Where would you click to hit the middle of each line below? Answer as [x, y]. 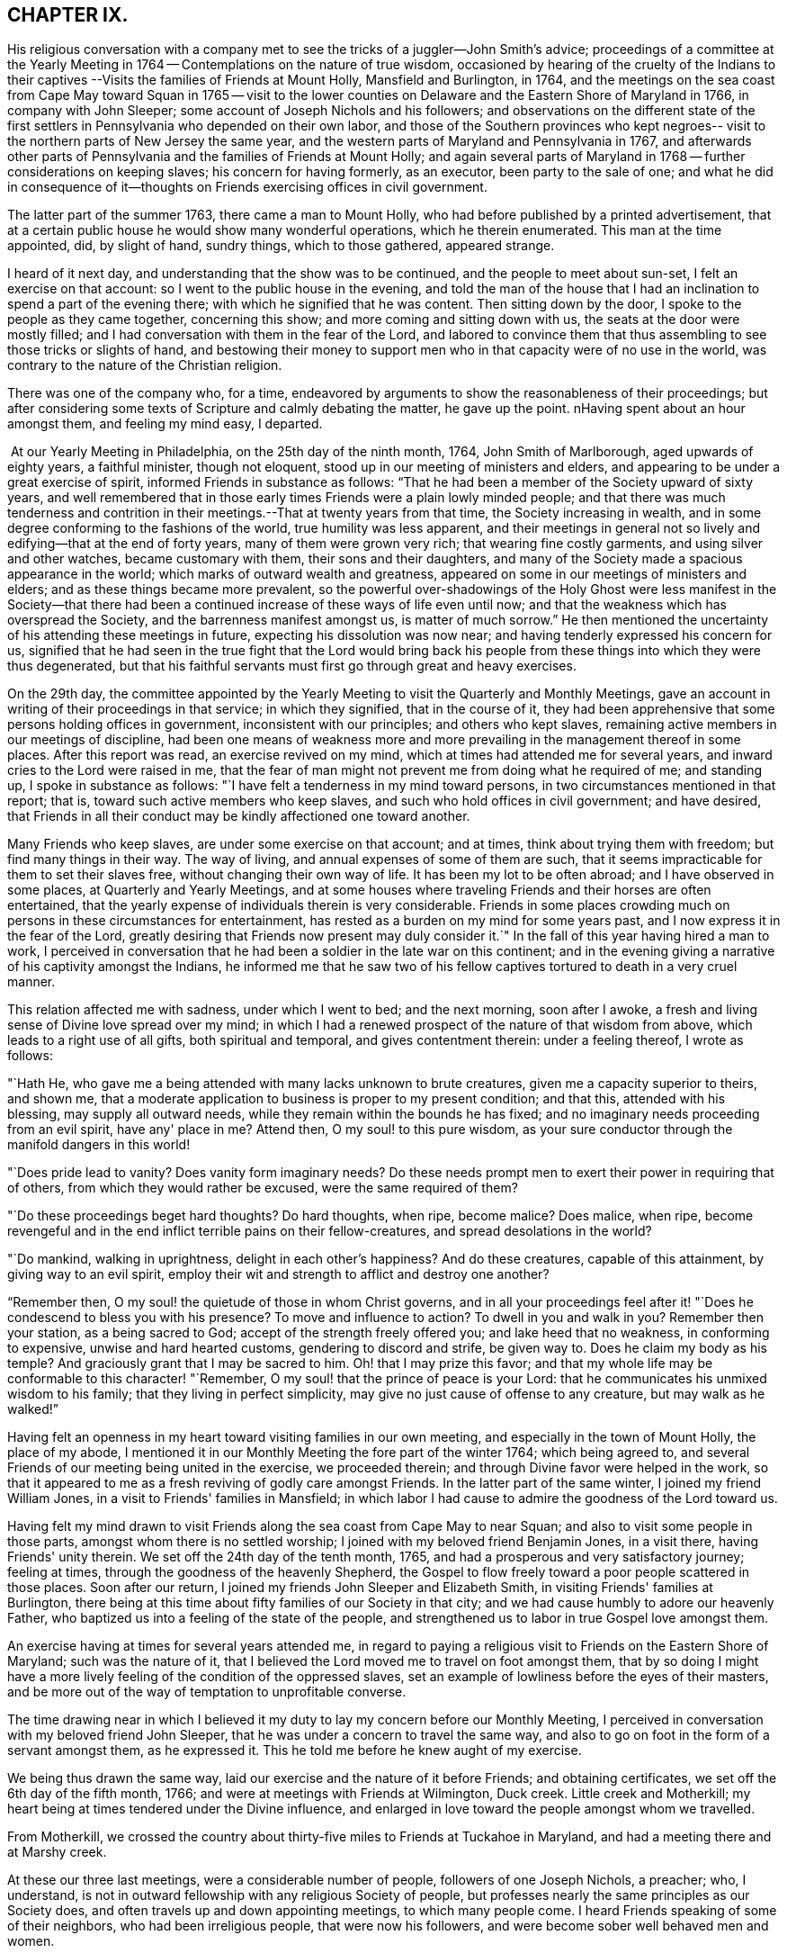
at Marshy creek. [57, 1852]
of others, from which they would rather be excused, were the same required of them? [263, 1188]
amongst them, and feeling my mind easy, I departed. [165, 424]
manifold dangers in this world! [99, 1145]
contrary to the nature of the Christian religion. [145, 365]
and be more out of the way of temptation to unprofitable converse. [207, 1692]
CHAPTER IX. [68, 15]
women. [31, 1941]
